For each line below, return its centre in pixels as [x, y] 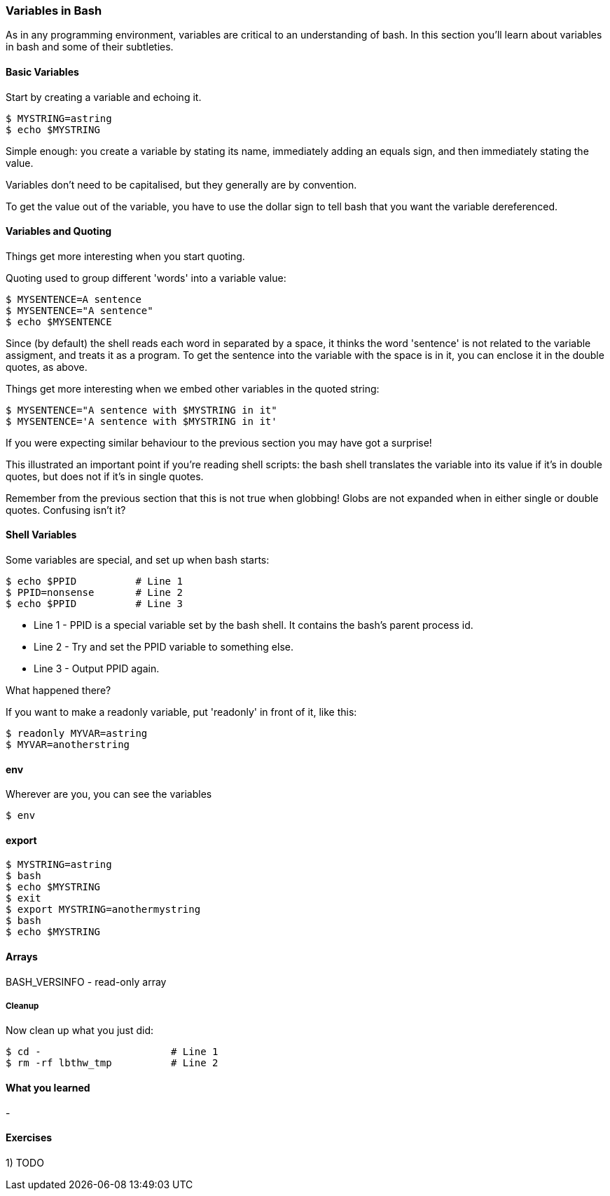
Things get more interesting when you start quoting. [125, 256]
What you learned [48, 1088]
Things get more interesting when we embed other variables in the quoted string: [193, 388]
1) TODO [25, 1162]
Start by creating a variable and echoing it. [104, 97]
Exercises [29, 1138]
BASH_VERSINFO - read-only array [86, 981]
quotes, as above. [47, 367]
